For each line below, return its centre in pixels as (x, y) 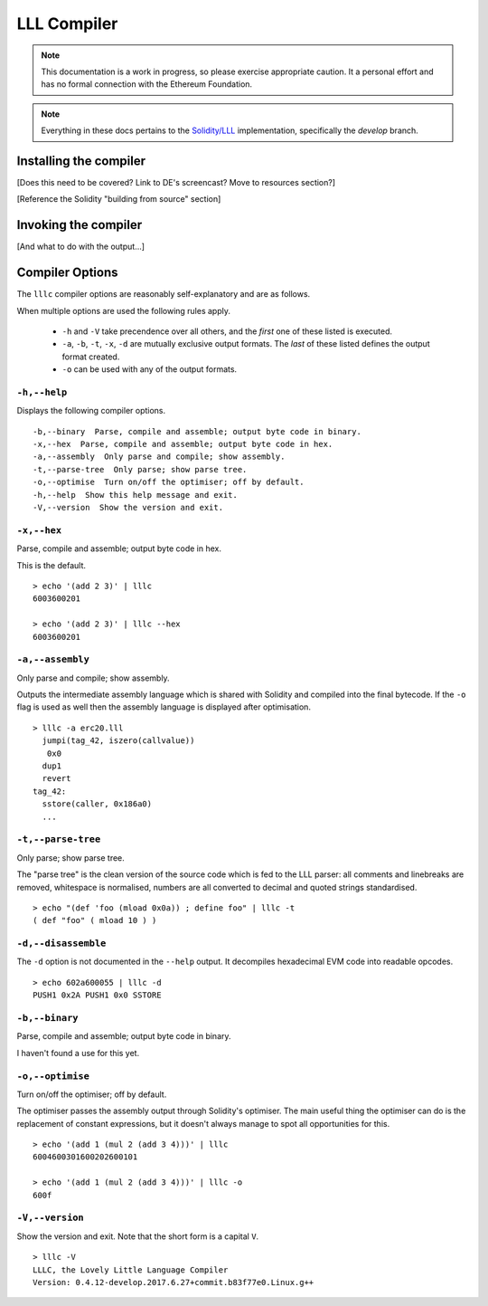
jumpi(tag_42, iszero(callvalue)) (118, 741)
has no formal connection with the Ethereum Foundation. (147, 84)
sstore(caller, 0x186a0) (97, 804)
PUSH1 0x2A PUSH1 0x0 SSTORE (97, 995)
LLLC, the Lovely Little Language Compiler (131, 1270)
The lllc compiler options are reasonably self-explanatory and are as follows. (164, 294)
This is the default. (51, 565)
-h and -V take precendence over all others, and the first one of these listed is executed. (227, 331)
